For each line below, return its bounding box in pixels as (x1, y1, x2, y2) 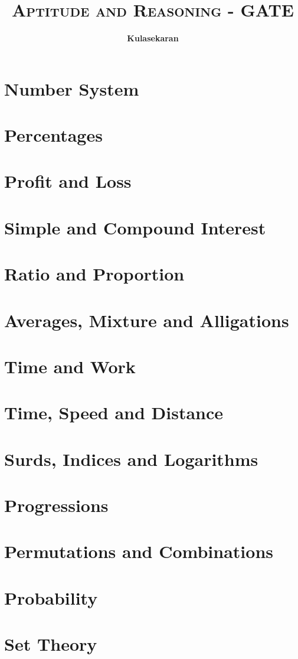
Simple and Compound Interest (4, 215, 266, 239)
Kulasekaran (127, 32, 179, 44)
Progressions (4, 493, 109, 517)
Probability (4, 585, 98, 609)
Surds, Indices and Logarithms (4, 446, 258, 471)
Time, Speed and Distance (4, 400, 224, 425)
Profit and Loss (4, 169, 132, 193)
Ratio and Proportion (4, 262, 185, 286)
